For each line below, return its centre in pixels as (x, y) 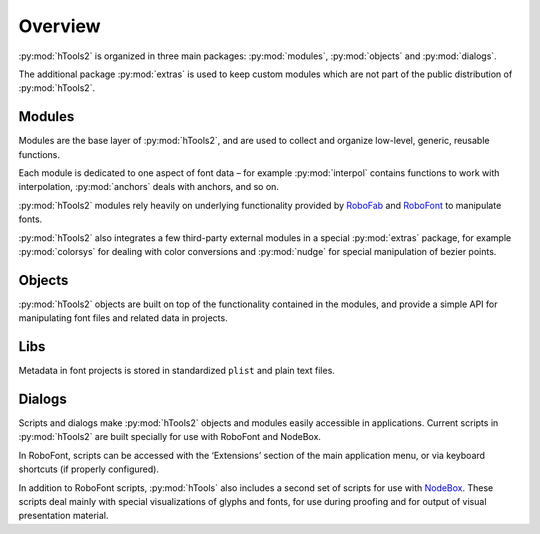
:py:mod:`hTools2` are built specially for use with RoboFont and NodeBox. (170, 437)
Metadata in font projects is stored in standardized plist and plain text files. (176, 371)
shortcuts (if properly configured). (89, 469)
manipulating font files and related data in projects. (123, 318)
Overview (59, 26)
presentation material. (63, 516)
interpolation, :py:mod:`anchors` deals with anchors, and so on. (149, 187)
